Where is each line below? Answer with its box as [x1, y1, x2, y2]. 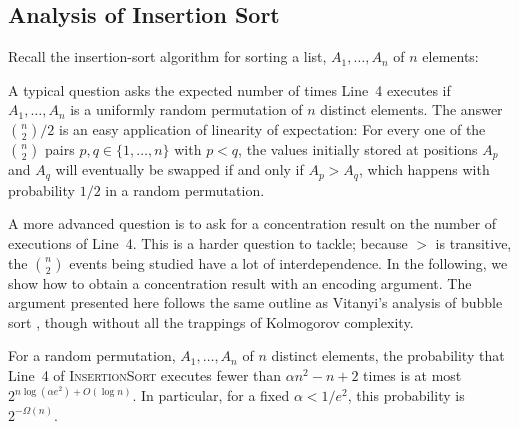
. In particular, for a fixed [132, 385, 290, 406]
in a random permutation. [105, 179, 265, 200]
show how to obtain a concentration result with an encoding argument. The [8, 272, 472, 293]
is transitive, [435, 233, 512, 254]
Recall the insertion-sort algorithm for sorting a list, [8, 46, 327, 67]
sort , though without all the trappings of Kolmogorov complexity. [8, 311, 414, 332]
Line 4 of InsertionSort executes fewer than [8, 365, 282, 386]
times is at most [363, 365, 462, 386]
